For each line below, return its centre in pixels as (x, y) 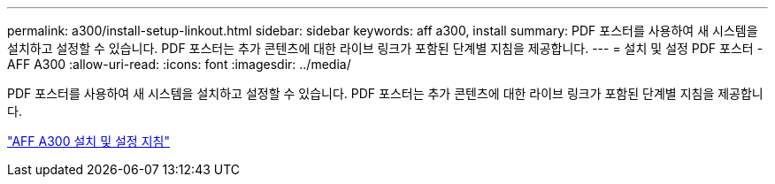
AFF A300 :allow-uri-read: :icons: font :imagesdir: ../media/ (179, 64)
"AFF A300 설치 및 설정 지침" (88, 141)
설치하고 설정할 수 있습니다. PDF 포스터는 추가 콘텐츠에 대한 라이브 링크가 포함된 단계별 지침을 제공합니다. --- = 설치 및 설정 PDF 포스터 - (385, 48)
